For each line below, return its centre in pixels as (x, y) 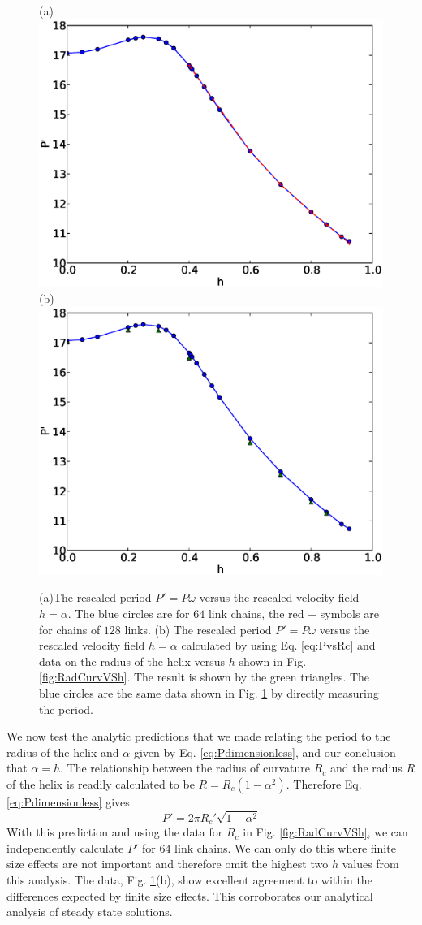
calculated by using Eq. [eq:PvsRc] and (278, 645)
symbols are (349, 613)
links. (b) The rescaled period (198, 629)
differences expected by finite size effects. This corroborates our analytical (190, 895)
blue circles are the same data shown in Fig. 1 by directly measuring (209, 692)
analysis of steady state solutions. (90, 912)
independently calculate (65, 847)
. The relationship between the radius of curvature (185, 768)
